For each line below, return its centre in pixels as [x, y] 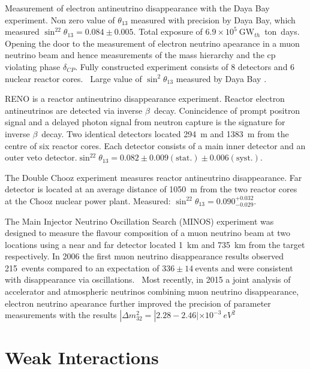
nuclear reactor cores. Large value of [73, 78]
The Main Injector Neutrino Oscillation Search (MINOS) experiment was [139, 221]
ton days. [282, 31]
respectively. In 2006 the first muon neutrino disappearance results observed [145, 256]
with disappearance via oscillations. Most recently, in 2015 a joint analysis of [148, 279]
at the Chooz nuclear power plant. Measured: [88, 200]
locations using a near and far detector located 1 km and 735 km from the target [155, 244]
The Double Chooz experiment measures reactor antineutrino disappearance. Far [154, 177]
